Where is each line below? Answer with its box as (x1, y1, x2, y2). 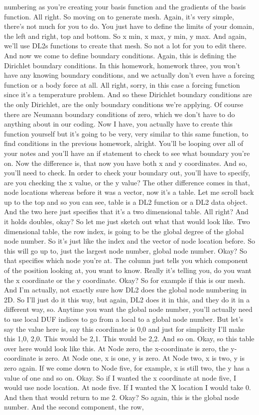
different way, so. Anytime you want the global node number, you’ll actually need (4, 304, 253, 314)
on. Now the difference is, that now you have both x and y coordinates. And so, (4, 157, 247, 168)
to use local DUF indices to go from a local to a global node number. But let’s (4, 314, 244, 324)
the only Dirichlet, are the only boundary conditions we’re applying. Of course (4, 99, 244, 109)
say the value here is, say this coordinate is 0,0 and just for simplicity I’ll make (4, 323, 245, 334)
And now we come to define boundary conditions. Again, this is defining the (4, 50, 237, 60)
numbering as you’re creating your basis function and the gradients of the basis (4, 1, 246, 11)
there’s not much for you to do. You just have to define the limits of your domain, (4, 21, 255, 31)
